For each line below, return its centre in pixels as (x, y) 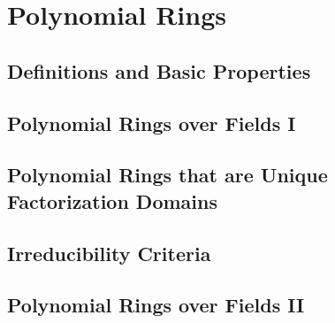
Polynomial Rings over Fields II (156, 305)
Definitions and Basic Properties (159, 70)
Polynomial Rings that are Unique (167, 175)
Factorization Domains (112, 200)
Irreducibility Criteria (109, 253)
